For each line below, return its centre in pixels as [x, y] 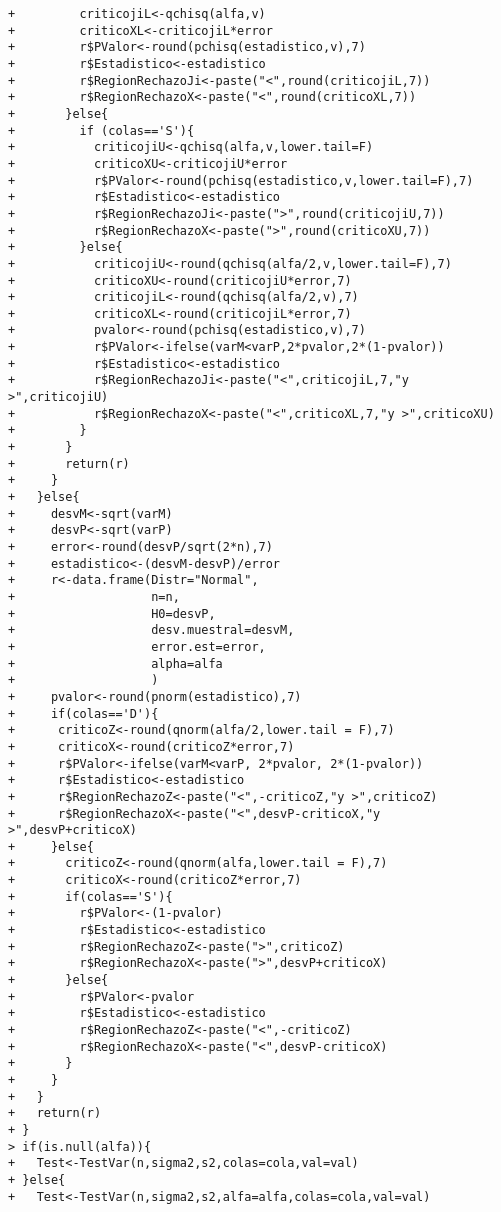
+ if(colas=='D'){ [83, 713]
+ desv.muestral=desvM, [151, 630]
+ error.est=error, [137, 646]
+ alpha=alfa [115, 663]
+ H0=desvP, [112, 613]
